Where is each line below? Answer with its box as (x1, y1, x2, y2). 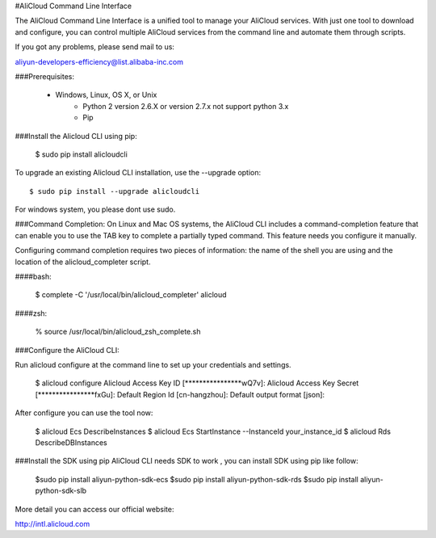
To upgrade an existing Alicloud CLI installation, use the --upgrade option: (15, 168, 262, 178)
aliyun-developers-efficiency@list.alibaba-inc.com (15, 57, 183, 66)
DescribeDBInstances (35, 437, 108, 448)
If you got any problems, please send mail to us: (15, 42, 175, 52)
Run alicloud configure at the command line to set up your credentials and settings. (15, 359, 291, 369)
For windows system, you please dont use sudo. (15, 204, 176, 214)
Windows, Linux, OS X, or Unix (55, 90, 157, 100)
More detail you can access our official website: (15, 504, 174, 514)
